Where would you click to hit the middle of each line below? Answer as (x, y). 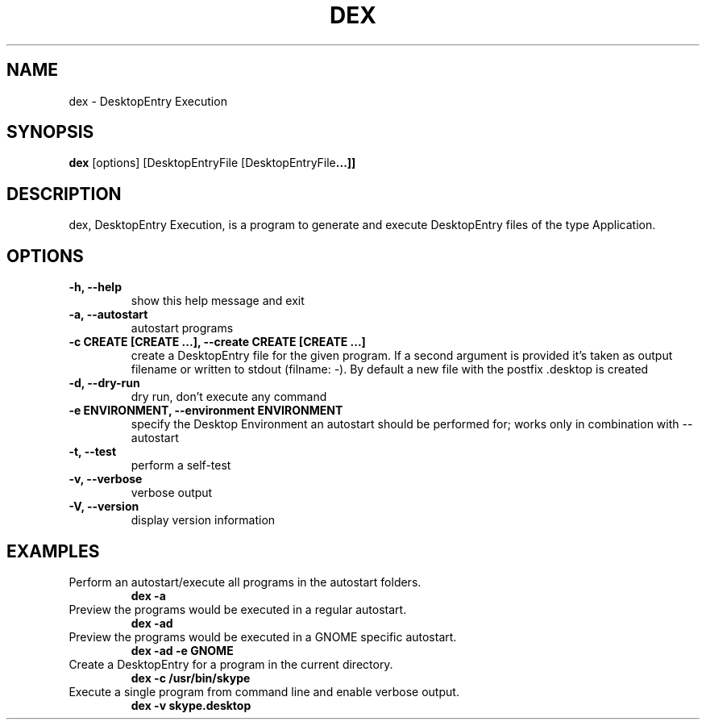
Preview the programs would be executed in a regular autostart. (238, 609)
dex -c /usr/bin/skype (191, 678)
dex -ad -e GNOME (182, 650)
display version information (203, 520)
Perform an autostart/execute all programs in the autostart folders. (245, 582)
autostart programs (182, 328)
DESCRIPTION (64, 194)
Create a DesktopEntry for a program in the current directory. (231, 664)
